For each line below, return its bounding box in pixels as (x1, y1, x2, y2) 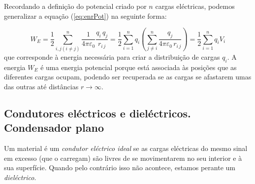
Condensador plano (4, 120, 104, 135)
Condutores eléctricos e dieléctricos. (4, 105, 191, 120)
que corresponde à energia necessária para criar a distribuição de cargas (4, 51, 220, 62)
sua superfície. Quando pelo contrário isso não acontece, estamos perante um (4, 162, 235, 173)
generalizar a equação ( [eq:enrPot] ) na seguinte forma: (4, 10, 167, 21)
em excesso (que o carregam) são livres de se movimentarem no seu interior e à (4, 152, 242, 163)
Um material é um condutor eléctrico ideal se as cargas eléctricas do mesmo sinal (4, 143, 248, 153)
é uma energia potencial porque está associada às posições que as (40, 62, 237, 72)
